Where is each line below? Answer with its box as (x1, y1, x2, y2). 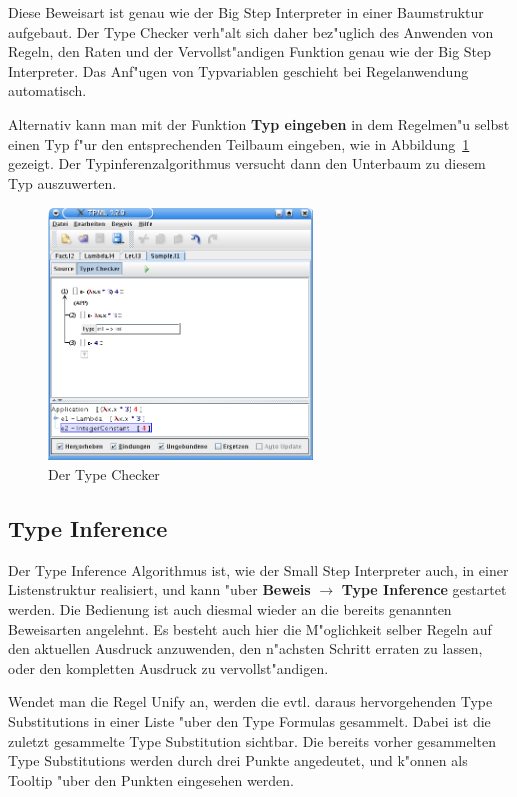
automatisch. (8, 80, 87, 101)
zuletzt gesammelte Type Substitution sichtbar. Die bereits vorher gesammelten (8, 730, 496, 751)
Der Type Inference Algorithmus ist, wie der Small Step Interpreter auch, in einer (8, 559, 509, 580)
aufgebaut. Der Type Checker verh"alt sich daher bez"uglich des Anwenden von (8, 21, 494, 42)
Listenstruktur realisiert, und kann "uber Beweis (8, 579, 311, 600)
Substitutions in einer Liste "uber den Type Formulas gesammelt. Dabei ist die (8, 711, 491, 731)
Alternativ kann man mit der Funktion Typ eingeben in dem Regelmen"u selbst (8, 113, 510, 134)
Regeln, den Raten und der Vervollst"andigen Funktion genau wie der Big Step (8, 41, 492, 62)
